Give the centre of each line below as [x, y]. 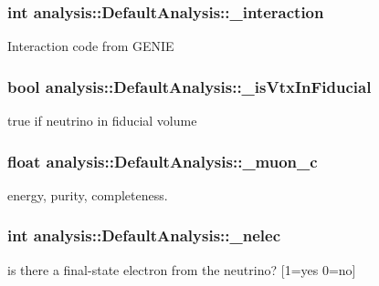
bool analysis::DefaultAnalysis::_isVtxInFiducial [189, 86]
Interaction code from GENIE [91, 46]
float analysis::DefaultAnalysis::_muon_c [163, 161]
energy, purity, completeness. [88, 194]
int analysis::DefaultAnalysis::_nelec [144, 235]
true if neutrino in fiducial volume [102, 121]
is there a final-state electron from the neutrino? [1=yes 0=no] [182, 269]
